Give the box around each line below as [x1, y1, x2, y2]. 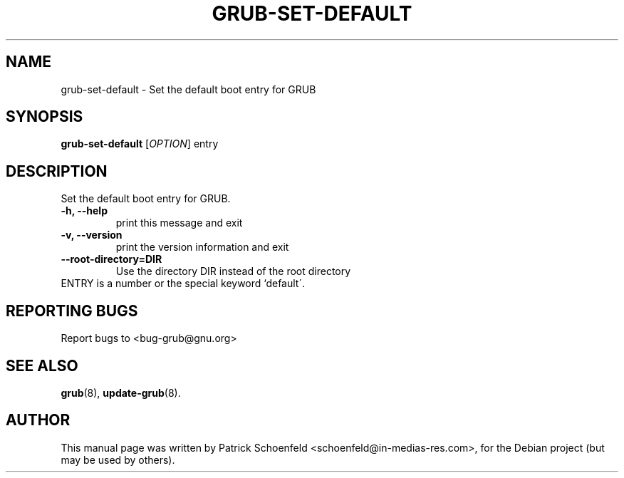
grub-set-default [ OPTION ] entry [61, 137, 219, 150]
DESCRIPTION [6, 162, 108, 180]
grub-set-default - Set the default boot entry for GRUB [61, 83, 316, 95]
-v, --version [61, 229, 123, 241]
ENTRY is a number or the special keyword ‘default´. [61, 277, 305, 290]
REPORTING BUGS [6, 301, 138, 320]
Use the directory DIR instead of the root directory [115, 265, 351, 278]
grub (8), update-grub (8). [61, 386, 181, 399]
